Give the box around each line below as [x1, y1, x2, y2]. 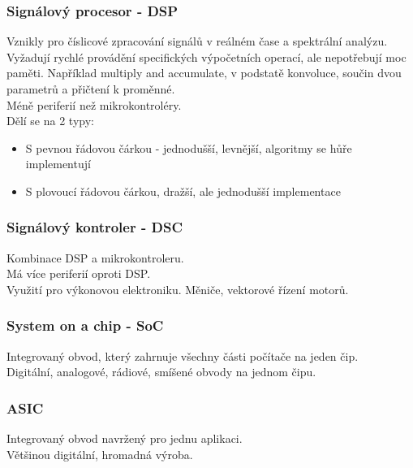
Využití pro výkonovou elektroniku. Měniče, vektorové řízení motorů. [6, 280, 349, 297]
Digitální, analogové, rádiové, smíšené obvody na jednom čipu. [6, 363, 316, 380]
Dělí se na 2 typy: [6, 112, 94, 129]
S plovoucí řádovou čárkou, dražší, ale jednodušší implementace [25, 182, 341, 199]
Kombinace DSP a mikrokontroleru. [6, 249, 184, 266]
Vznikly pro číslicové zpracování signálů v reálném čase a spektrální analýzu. [6, 32, 388, 50]
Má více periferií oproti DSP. [6, 265, 151, 282]
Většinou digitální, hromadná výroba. [6, 445, 193, 462]
